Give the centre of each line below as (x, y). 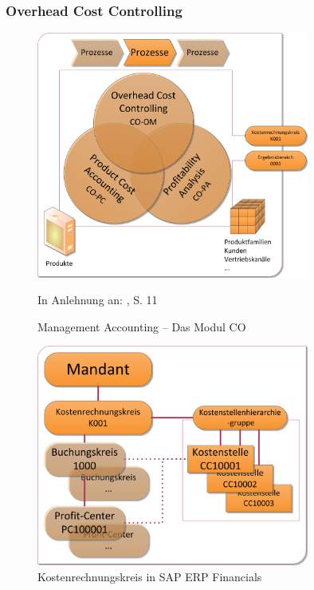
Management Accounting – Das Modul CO (142, 326)
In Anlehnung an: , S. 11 (98, 300)
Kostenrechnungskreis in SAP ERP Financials (150, 576)
